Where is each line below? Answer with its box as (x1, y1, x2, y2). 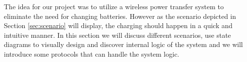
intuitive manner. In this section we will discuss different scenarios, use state (4, 30, 231, 40)
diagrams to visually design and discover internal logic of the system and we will (4, 39, 243, 49)
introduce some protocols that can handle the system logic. (4, 48, 180, 59)
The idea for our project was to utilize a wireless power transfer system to (4, 1, 224, 11)
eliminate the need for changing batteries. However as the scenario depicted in (4, 11, 236, 21)
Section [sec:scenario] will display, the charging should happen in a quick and (4, 20, 233, 31)
